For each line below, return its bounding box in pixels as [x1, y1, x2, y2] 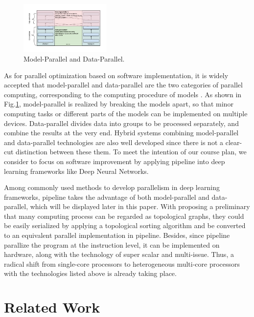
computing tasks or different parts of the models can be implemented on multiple [4, 108, 248, 118]
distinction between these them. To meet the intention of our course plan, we [16, 147, 247, 157]
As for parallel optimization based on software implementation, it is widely [4, 70, 229, 80]
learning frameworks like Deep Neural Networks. [4, 166, 149, 176]
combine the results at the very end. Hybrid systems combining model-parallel [4, 127, 239, 138]
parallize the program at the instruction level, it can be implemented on [4, 239, 220, 250]
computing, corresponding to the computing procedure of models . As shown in [4, 89, 242, 99]
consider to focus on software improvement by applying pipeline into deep [4, 156, 225, 166]
